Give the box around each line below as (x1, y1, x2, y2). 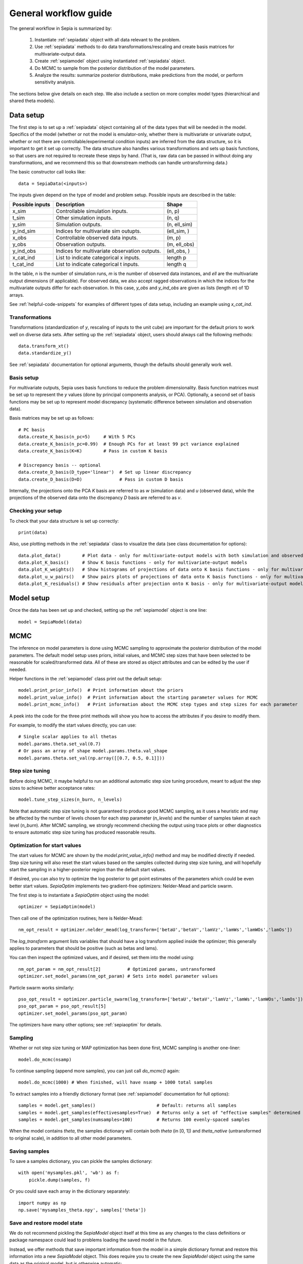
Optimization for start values (9, 842, 82, 849)
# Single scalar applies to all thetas (18, 734, 117, 740)
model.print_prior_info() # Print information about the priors (18, 688, 184, 693)
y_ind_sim (12, 228, 36, 235)
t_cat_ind (12, 261, 34, 268)
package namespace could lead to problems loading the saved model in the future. (9, 1237, 182, 1243)
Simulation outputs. (56, 221, 102, 228)
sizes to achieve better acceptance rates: (9, 785, 95, 791)
